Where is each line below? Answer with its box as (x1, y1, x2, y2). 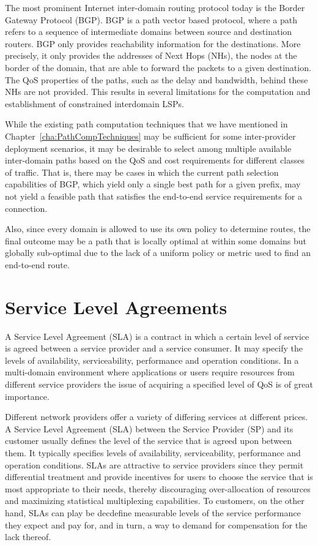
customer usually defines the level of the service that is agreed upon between (5, 434, 292, 447)
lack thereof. (5, 530, 51, 543)
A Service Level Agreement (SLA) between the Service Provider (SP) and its (5, 422, 294, 435)
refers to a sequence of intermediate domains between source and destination (5, 25, 292, 38)
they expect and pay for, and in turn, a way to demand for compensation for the (5, 518, 308, 531)
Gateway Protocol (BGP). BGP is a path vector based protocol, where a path (5, 13, 297, 26)
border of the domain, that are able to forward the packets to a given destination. (5, 61, 311, 73)
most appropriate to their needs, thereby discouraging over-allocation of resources (5, 482, 311, 495)
